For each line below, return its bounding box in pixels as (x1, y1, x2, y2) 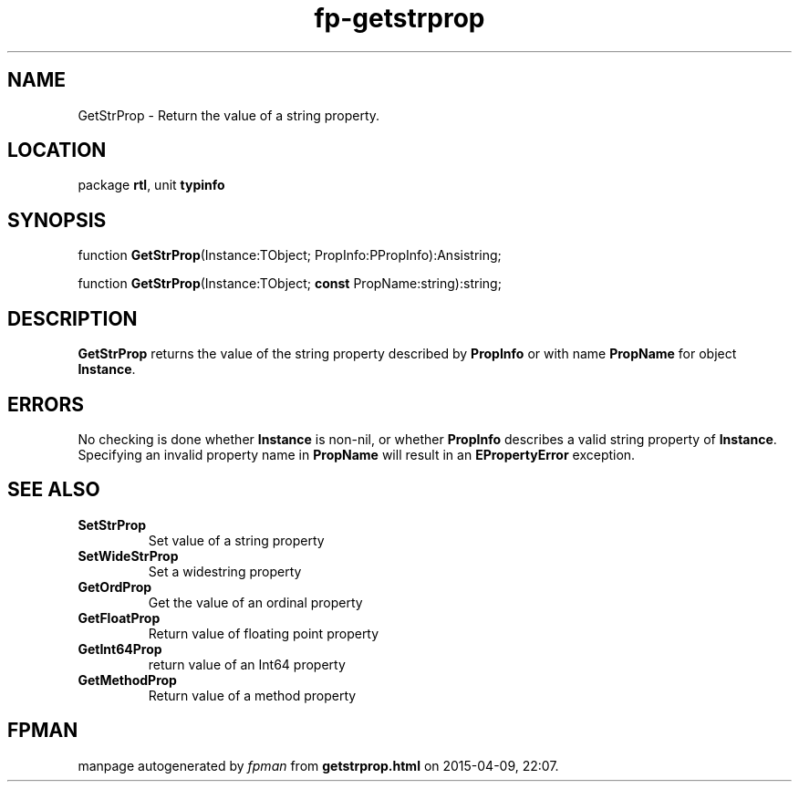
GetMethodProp (78, 671, 177, 688)
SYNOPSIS (7, 208, 107, 232)
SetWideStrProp (78, 547, 179, 564)
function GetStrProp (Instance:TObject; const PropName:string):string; (78, 275, 502, 292)
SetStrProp (78, 516, 147, 533)
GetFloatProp (78, 609, 161, 626)
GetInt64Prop (78, 640, 162, 657)
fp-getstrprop (314, 3, 485, 34)
